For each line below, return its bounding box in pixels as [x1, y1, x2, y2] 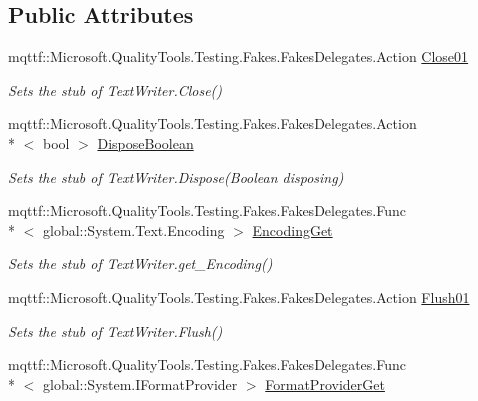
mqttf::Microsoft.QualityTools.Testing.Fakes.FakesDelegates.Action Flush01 [8, 286, 470, 307]
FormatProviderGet [265, 373, 385, 394]
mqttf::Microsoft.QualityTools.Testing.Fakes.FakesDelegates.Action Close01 [8, 46, 469, 67]
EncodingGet [252, 219, 333, 240]
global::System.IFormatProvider [42, 373, 238, 394]
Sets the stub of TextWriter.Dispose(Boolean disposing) [8, 166, 344, 187]
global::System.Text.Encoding [42, 219, 225, 240]
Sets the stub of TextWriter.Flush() [8, 320, 223, 341]
